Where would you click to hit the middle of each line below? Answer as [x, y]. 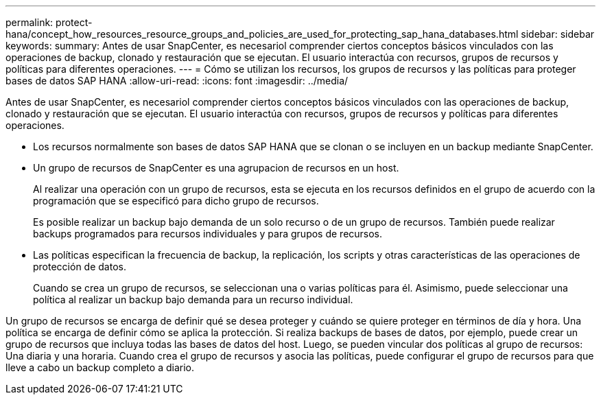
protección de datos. [80, 267]
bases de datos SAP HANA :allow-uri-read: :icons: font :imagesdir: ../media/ [177, 81]
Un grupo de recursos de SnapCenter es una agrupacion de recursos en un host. [216, 168]
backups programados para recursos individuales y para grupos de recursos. [208, 234]
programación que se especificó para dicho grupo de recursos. [176, 201]
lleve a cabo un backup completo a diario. [100, 367]
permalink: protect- [49, 22]
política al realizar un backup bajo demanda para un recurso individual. [193, 299]
